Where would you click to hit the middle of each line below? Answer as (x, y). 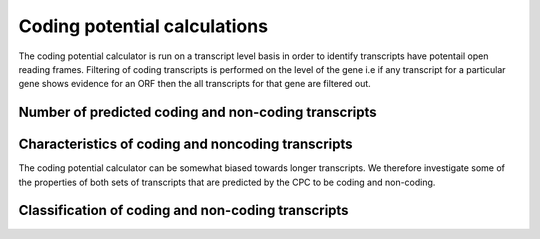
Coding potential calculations (143, 26)
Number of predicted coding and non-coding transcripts (197, 112)
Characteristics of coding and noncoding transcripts (186, 144)
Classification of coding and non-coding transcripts (183, 210)
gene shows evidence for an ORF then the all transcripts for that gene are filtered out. (195, 84)
